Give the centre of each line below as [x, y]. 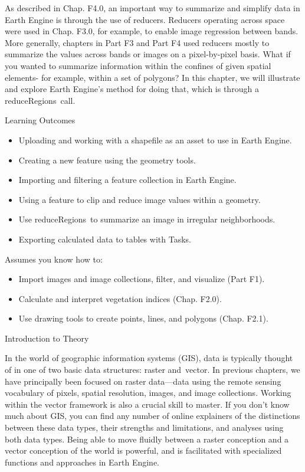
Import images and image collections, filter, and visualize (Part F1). [142, 279]
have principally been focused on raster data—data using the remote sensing [143, 381]
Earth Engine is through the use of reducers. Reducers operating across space [145, 19]
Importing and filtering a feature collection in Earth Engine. [127, 180]
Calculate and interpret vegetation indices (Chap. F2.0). [120, 298]
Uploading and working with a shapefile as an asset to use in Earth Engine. [155, 140]
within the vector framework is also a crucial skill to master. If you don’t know [147, 404]
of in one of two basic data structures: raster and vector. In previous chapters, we [152, 370]
